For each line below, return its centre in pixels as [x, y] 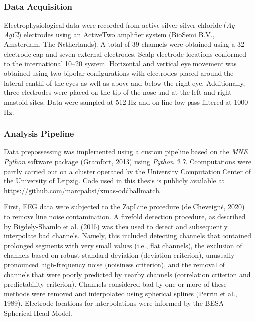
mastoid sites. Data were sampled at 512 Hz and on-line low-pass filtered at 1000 [126, 102]
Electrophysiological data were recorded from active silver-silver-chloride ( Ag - [121, 25]
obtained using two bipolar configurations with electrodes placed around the [119, 73]
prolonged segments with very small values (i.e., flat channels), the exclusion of [123, 245]
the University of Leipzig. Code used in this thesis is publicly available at [114, 181]
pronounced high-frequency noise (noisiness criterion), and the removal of [114, 264]
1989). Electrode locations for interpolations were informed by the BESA [114, 303]
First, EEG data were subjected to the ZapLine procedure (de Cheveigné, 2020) [124, 207]
